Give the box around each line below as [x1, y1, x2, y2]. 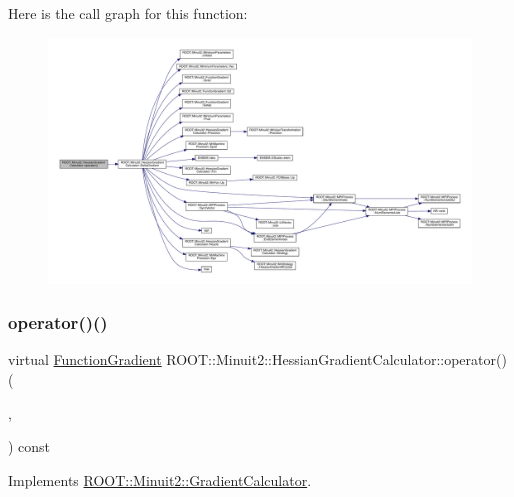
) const [8, 436, 51, 457]
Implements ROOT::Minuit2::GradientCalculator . [8, 469, 312, 490]
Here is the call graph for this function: [8, 3, 248, 23]
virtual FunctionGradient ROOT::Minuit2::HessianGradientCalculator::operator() [8, 349, 507, 370]
